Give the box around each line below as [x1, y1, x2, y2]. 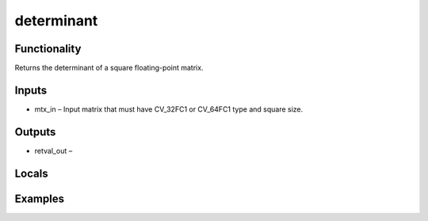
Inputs [14, 83, 48, 97]
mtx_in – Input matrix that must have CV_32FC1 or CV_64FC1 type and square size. [34, 104, 304, 114]
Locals [14, 166, 48, 180]
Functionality [14, 42, 82, 55]
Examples [14, 192, 65, 205]
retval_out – [34, 146, 73, 155]
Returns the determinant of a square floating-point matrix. [14, 63, 204, 73]
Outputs [14, 125, 56, 139]
